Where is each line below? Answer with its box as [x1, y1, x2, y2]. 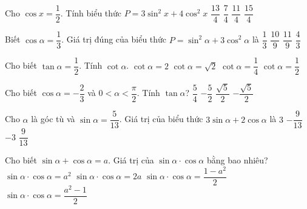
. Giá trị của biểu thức [119, 112, 203, 125]
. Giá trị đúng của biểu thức [61, 33, 167, 46]
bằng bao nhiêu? [206, 154, 268, 166]
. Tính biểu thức [60, 7, 122, 19]
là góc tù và [31, 112, 75, 125]
